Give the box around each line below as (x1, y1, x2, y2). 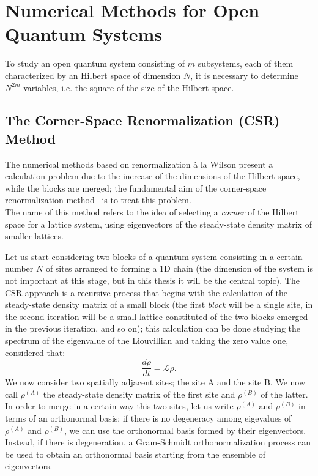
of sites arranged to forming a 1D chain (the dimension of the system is (45, 262, 313, 275)
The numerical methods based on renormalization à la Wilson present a (5, 157, 273, 170)
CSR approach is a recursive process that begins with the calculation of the (5, 286, 287, 299)
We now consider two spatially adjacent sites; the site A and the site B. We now (5, 376, 306, 389)
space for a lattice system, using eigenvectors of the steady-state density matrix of (5, 217, 312, 230)
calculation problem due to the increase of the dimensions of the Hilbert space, (5, 169, 300, 182)
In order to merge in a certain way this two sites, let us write (5, 400, 234, 412)
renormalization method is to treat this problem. (5, 193, 191, 206)
